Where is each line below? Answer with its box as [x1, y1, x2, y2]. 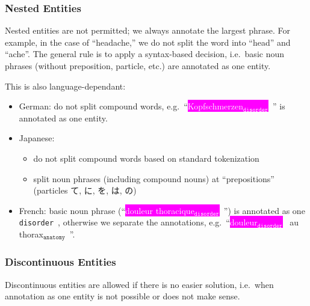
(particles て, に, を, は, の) [33, 184, 137, 197]
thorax [19, 228, 43, 240]
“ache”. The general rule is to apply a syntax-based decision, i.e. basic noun [5, 47, 285, 60]
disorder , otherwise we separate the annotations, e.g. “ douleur [19, 216, 258, 228]
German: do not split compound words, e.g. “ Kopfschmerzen [19, 100, 244, 112]
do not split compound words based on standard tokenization [33, 151, 259, 164]
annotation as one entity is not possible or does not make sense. [5, 290, 240, 302]
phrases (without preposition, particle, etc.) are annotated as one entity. [5, 60, 271, 72]
